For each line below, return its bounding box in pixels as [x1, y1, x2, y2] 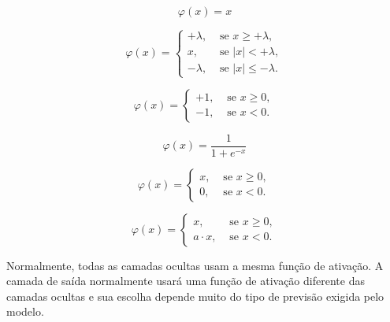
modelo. [6, 303, 44, 320]
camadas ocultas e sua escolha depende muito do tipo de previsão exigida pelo [6, 287, 384, 304]
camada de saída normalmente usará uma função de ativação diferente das [6, 272, 365, 289]
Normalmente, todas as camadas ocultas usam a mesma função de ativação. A [6, 257, 384, 273]
